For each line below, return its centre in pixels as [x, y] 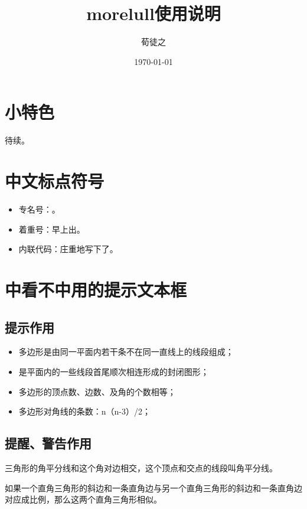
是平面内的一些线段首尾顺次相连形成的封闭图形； [114, 371]
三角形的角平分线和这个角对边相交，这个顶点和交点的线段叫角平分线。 [141, 467]
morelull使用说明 [153, 13]
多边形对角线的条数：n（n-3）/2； [85, 411]
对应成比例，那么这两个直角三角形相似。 [83, 499]
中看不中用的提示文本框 [96, 289]
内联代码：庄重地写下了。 [68, 249]
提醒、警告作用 [48, 443]
